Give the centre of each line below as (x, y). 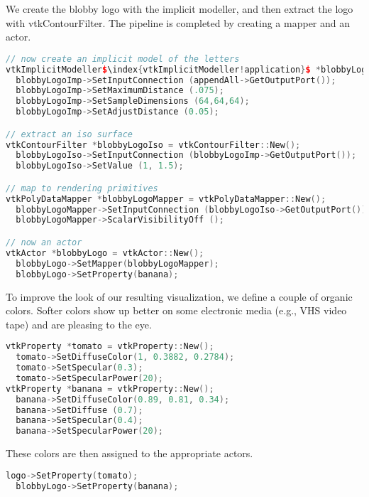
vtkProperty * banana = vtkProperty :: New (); (110, 389)
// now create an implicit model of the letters (123, 59)
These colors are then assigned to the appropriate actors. (130, 453)
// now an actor (44, 242)
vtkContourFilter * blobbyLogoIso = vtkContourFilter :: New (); (153, 145)
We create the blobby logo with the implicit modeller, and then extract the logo (180, 9)
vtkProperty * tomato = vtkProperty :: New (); (110, 347)
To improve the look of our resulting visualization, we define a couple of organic (179, 296)
